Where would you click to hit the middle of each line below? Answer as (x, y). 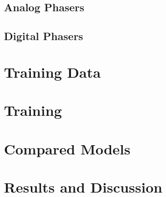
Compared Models (67, 148)
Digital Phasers (44, 36)
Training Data (52, 72)
